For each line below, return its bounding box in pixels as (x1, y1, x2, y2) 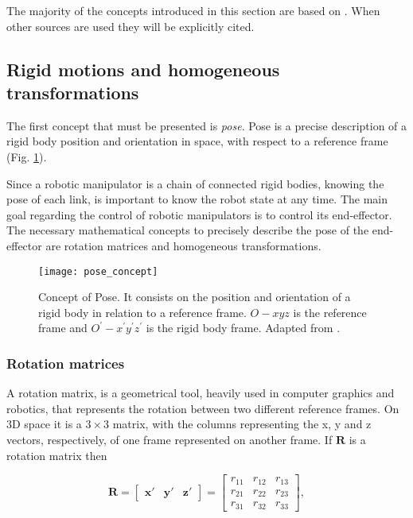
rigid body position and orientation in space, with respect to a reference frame (6, 133, 388, 149)
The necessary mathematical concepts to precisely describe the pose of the (6, 222, 369, 238)
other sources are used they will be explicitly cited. (6, 17, 255, 34)
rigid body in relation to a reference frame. (38, 303, 247, 320)
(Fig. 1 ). (6, 148, 47, 164)
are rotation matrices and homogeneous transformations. (45, 237, 321, 253)
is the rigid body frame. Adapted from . (146, 319, 341, 336)
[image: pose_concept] (38, 265, 158, 277)
